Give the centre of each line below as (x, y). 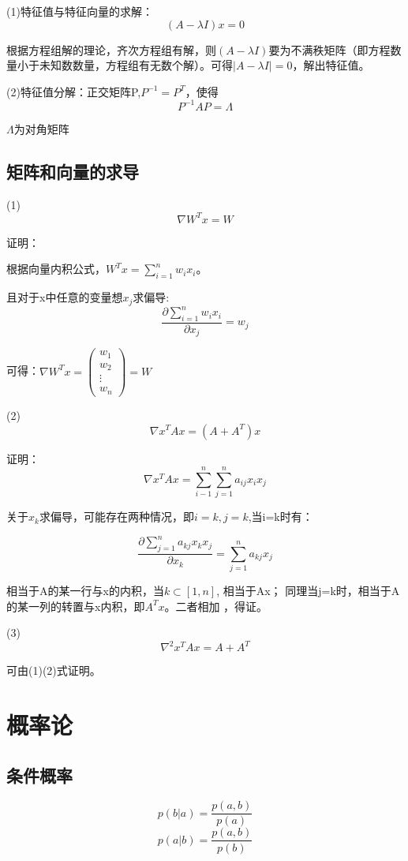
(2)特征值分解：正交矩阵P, (74, 91)
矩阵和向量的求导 (73, 171)
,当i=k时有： (281, 517)
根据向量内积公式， (56, 269)
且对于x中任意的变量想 (65, 297)
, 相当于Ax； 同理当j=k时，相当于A (308, 590)
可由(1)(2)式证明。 (54, 670)
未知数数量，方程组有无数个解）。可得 (136, 65)
